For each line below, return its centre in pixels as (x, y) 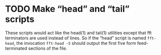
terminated (16, 48)
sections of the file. (48, 48)
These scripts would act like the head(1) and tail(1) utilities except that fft (78, 33)
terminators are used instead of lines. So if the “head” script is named (76, 38)
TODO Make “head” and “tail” (67, 9)
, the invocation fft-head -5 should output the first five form (75, 43)
